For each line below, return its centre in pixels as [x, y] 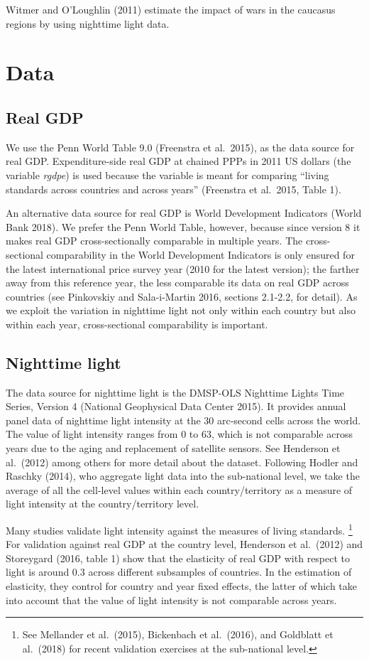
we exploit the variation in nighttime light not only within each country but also [181, 310]
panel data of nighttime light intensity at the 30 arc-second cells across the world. [183, 420]
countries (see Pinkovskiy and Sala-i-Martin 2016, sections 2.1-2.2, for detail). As [182, 296]
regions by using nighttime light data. [88, 23]
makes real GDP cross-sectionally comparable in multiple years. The [154, 241]
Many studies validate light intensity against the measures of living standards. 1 [179, 529]
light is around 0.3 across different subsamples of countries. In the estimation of [179, 572]
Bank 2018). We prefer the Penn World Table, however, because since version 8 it [183, 226]
